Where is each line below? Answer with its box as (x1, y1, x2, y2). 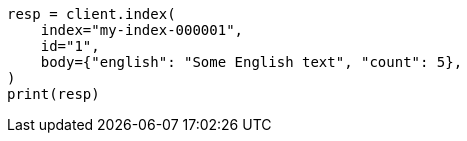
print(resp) (7, 86, 100, 102)
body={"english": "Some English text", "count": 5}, (40, 54, 463, 70)
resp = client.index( (7, 6, 176, 22)
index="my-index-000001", (40, 22, 244, 38)
